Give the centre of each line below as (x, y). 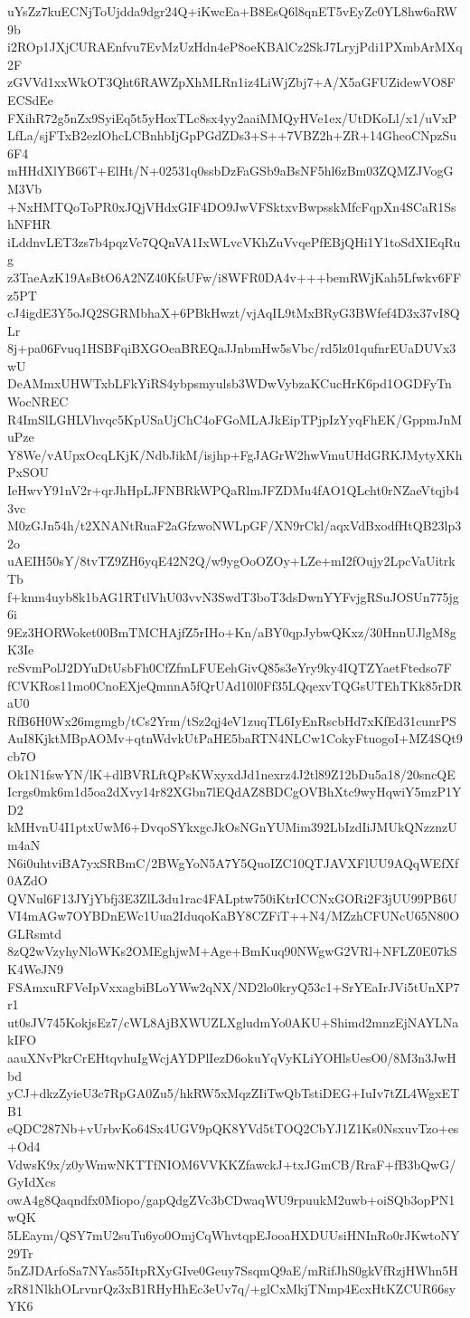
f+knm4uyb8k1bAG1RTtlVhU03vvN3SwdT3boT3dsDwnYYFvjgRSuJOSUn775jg (233, 596)
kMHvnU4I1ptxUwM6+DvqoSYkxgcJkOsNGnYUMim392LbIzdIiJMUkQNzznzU (232, 827)
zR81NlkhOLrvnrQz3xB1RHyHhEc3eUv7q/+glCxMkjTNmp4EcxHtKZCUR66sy (232, 1288)
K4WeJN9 (36, 969)
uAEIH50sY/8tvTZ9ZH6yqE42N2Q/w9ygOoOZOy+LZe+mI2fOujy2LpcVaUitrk (231, 561)
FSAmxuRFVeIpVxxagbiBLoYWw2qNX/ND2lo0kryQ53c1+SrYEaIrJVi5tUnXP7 (234, 986)
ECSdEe (30, 99)
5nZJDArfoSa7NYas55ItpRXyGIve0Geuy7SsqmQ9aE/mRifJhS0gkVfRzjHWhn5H (233, 1270)
